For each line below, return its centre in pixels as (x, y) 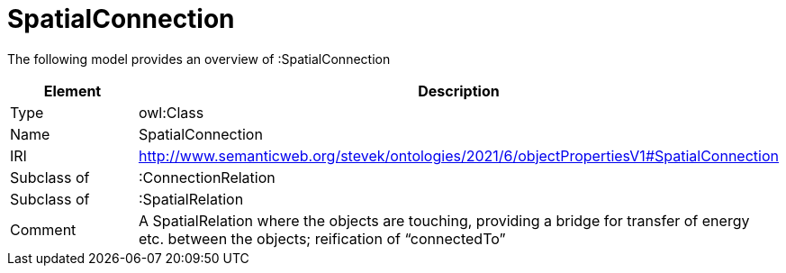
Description (459, 91)
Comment (43, 229)
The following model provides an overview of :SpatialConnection (199, 59)
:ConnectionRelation (207, 177)
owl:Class (171, 112)
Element (72, 91)
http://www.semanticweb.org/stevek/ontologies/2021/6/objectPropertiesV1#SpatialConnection (458, 155)
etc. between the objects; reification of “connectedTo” (322, 238)
